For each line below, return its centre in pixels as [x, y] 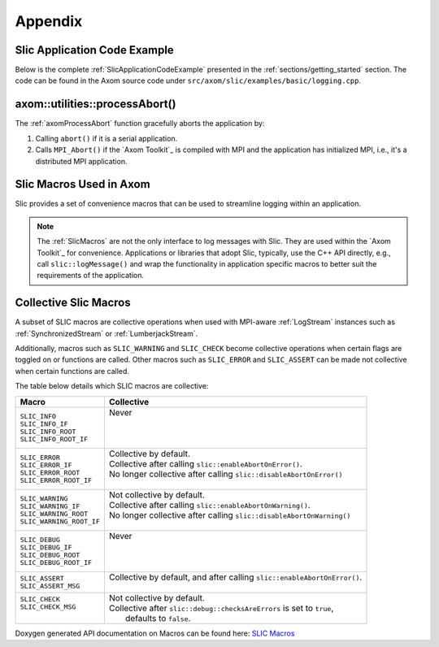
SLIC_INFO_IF [44, 424]
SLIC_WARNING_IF [50, 506]
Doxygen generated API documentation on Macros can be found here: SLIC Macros [155, 633]
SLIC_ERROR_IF [46, 465]
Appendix [49, 21]
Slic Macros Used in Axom [83, 184]
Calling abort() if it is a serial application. [106, 138]
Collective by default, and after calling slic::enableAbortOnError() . [235, 577]
